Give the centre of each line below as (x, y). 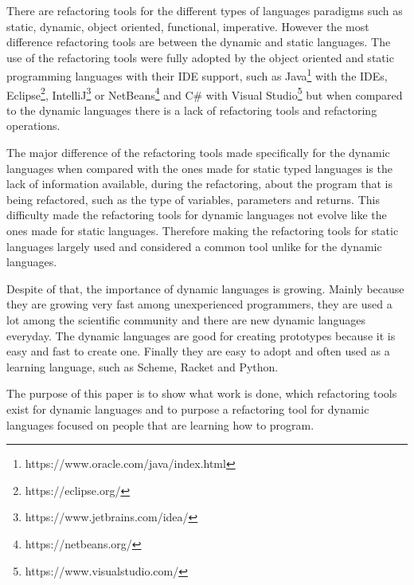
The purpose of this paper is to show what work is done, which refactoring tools (202, 393)
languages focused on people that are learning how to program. (160, 424)
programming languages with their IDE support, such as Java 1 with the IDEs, (197, 75)
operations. (33, 126)
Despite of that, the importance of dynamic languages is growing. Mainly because (205, 288)
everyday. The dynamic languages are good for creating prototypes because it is (201, 335)
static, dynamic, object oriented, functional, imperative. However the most (188, 26)
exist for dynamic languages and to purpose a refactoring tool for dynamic (188, 408)
